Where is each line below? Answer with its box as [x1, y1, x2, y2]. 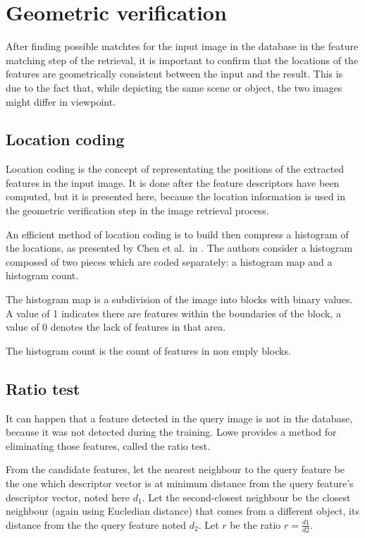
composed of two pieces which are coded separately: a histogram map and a [6, 254, 333, 269]
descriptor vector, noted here [6, 489, 130, 504]
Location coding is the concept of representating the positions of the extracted [6, 161, 345, 176]
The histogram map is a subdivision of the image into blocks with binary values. [6, 292, 353, 307]
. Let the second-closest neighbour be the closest [142, 489, 351, 504]
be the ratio [230, 517, 281, 532]
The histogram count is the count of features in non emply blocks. [6, 343, 291, 357]
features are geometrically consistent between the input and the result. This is [6, 66, 343, 81]
